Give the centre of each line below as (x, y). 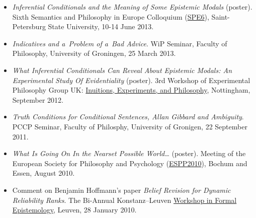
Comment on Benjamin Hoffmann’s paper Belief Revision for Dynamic (121, 190)
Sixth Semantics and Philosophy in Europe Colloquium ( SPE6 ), (111, 16)
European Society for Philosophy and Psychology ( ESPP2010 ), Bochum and (130, 163)
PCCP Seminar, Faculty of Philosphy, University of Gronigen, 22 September (130, 126)
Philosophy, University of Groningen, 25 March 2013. (94, 53)
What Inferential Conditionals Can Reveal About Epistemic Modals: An (122, 70)
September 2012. (38, 99)
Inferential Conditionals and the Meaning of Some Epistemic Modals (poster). (132, 7)
